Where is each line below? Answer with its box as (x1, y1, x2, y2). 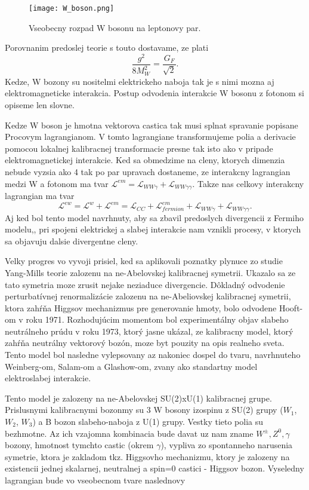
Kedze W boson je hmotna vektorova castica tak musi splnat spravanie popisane (5, 118, 298, 131)
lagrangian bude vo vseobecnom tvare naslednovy (5, 474, 186, 486)
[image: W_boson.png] (29, 4, 115, 13)
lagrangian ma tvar (5, 189, 75, 201)
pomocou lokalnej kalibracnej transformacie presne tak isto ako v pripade (5, 142, 273, 154)
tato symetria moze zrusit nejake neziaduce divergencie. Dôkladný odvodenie (5, 278, 285, 290)
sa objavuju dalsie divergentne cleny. (5, 234, 138, 247)
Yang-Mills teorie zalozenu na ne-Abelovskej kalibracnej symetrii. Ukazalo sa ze (5, 266, 296, 278)
